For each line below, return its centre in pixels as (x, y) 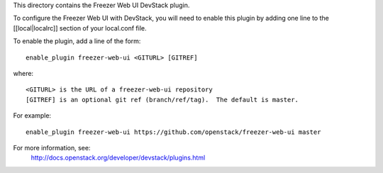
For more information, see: (52, 147)
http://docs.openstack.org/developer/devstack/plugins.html (118, 158)
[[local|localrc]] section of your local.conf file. (80, 28)
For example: (32, 116)
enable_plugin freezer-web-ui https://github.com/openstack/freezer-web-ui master (173, 132)
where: (23, 73)
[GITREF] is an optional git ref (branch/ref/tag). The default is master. (162, 100)
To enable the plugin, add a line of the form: (77, 41)
